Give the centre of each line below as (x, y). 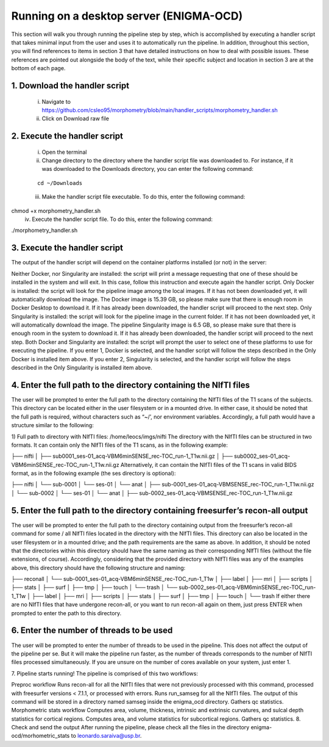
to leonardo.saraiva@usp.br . (106, 736)
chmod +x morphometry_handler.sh (56, 211)
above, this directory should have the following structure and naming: (98, 568)
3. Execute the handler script (67, 248)
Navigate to (56, 101)
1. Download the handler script (70, 85)
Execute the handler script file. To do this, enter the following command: (122, 219)
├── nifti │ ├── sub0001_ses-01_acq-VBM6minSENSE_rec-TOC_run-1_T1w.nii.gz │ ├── (122, 456)
